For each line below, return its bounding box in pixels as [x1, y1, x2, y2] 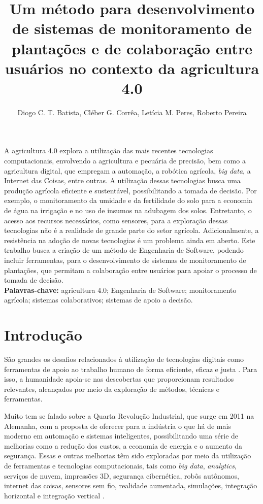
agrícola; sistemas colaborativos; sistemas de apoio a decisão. [4, 294, 193, 305]
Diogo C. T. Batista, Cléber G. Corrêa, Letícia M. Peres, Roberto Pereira [17, 107, 247, 117]
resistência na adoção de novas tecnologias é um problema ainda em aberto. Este [4, 234, 255, 245]
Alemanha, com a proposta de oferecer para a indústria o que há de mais [4, 420, 231, 431]
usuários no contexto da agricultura [5, 57, 259, 78]
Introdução [4, 324, 82, 345]
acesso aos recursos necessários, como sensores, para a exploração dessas [4, 215, 228, 225]
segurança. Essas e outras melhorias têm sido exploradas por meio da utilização [4, 450, 251, 461]
